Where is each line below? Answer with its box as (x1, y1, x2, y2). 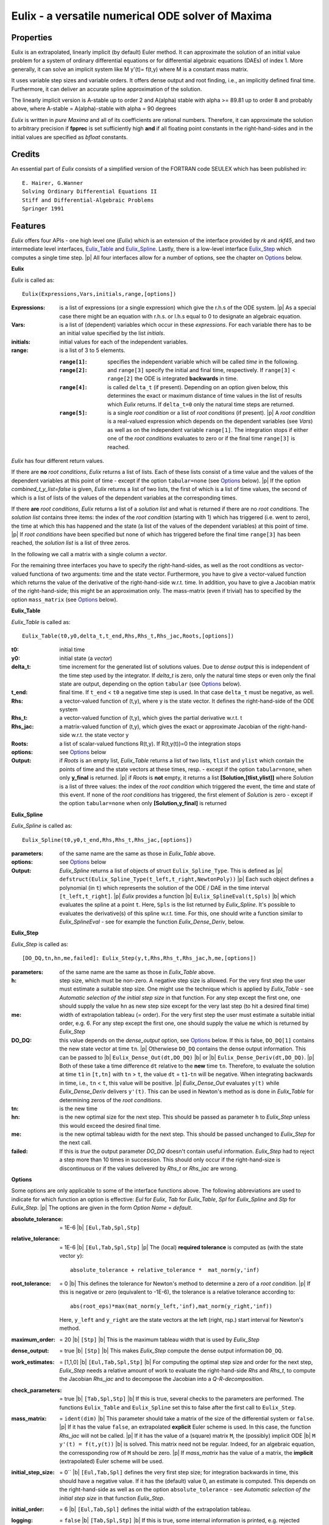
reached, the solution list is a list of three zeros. (11, 539, 130, 547)
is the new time (59, 1105, 97, 1112)
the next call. (59, 1139, 92, 1146)
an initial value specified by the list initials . (59, 329, 165, 337)
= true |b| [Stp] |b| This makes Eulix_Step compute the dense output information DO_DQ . (59, 1347, 283, 1354)
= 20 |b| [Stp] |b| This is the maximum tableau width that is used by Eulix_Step (59, 1336, 260, 1343)
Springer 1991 (22, 205, 64, 212)
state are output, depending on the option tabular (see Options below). (59, 680, 242, 687)
